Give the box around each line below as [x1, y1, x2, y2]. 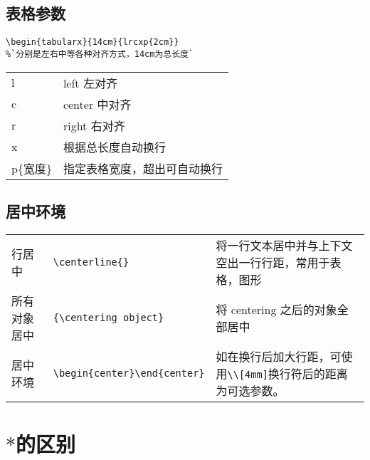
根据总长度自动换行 [63, 138, 166, 155]
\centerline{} [53, 256, 129, 268]
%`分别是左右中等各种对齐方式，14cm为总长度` [6, 48, 194, 59]
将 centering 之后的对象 [216, 300, 337, 318]
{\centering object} [53, 311, 164, 323]
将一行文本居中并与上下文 [216, 236, 353, 253]
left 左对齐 [63, 74, 117, 91]
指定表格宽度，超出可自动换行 [63, 160, 223, 177]
